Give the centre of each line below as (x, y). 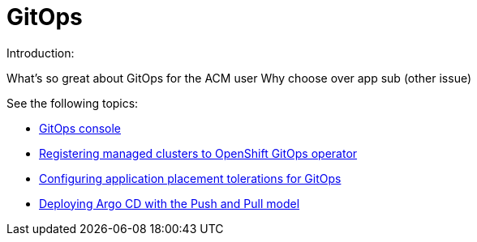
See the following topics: (73, 103)
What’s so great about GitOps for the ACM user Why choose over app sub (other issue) (239, 78)
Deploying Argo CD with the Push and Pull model (170, 203)
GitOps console (80, 128)
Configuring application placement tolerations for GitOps (190, 178)
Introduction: (41, 53)
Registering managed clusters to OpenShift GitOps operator (198, 153)
